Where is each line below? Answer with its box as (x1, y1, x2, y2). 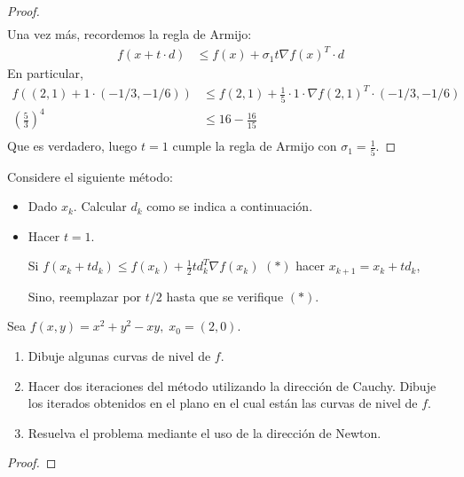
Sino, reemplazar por (28, 286, 142, 305)
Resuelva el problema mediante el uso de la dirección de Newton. (28, 423, 381, 442)
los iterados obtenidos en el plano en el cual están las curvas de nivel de (28, 394, 418, 412)
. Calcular (73, 197, 127, 215)
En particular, (7, 64, 83, 82)
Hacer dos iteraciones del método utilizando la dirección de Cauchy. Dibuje (28, 376, 436, 395)
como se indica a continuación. (146, 197, 313, 215)
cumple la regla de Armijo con (172, 137, 337, 155)
